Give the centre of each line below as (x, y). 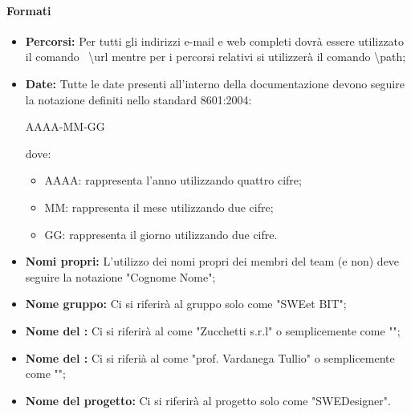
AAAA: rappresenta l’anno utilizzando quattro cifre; (173, 180)
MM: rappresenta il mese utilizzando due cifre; (159, 207)
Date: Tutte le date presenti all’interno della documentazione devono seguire (215, 83)
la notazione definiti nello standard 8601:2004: (138, 99)
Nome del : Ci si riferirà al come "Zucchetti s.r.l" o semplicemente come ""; (213, 330)
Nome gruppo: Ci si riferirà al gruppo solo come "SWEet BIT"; (186, 304)
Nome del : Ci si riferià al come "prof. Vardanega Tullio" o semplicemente (210, 357)
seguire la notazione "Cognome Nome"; (120, 276)
